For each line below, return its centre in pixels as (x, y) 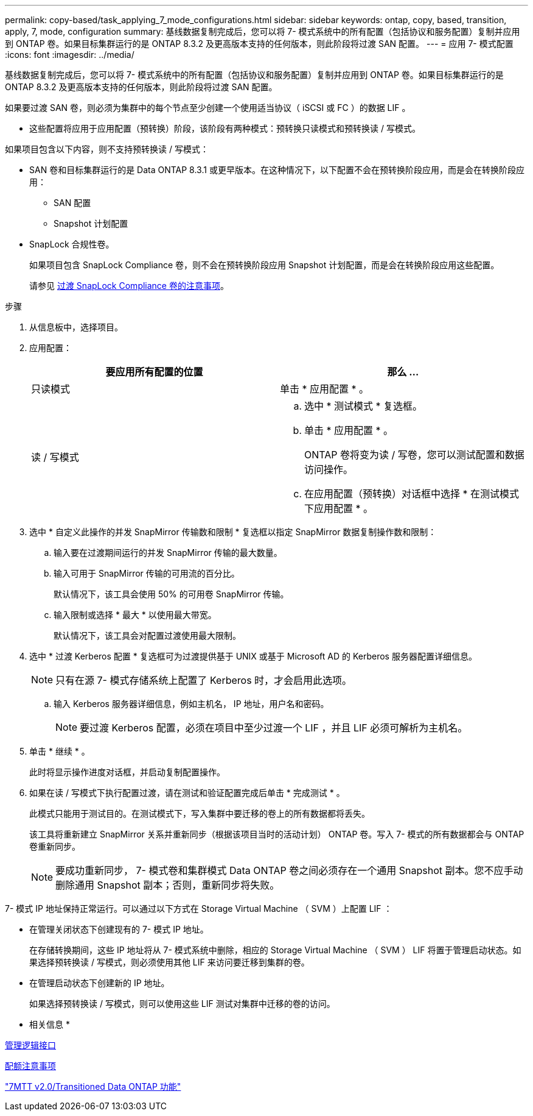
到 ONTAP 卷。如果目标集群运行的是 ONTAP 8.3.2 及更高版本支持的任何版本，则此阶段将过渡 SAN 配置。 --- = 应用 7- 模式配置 (259, 44)
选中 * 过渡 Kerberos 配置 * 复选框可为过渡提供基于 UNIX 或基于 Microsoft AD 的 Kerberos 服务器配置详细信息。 (253, 656)
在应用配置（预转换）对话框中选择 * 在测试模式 (412, 494)
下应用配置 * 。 (339, 508)
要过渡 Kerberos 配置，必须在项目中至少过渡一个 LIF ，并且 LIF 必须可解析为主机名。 (274, 728)
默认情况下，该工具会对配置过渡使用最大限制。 (147, 635)
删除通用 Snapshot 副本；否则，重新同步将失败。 (168, 885)
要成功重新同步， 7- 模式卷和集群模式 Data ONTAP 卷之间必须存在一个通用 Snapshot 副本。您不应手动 (289, 870)
